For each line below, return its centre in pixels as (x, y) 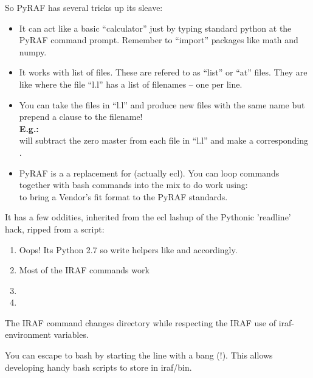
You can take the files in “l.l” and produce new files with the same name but (162, 104)
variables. (71, 334)
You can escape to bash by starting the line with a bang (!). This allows (139, 355)
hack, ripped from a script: (55, 229)
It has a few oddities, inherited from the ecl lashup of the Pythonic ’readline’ (148, 217)
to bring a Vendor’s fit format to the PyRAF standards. (123, 196)
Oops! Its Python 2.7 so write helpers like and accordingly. (128, 249)
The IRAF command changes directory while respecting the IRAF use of (140, 322)
